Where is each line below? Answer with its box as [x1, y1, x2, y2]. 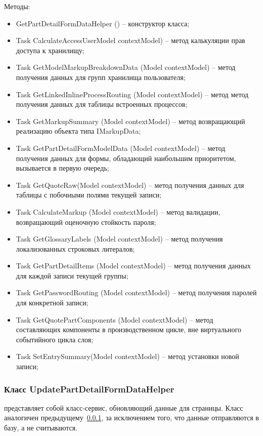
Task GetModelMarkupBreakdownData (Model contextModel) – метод [16, 62, 236, 72]
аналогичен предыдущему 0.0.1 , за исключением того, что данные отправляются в [4, 412, 259, 423]
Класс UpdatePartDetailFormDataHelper [4, 382, 174, 395]
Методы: [4, 1, 30, 11]
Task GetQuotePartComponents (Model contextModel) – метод [16, 314, 213, 325]
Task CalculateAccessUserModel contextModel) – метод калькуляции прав [16, 35, 245, 46]
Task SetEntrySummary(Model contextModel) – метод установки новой [16, 351, 239, 362]
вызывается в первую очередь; [16, 163, 109, 173]
